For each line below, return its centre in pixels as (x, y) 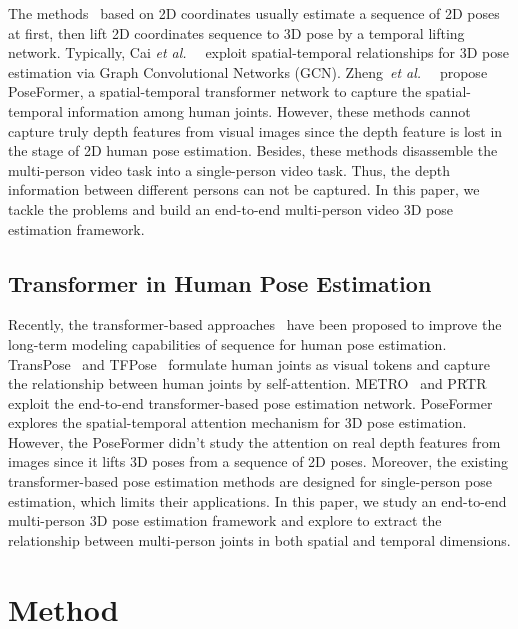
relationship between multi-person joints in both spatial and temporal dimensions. (259, 539)
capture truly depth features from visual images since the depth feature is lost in (255, 130)
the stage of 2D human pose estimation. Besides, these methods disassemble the (253, 150)
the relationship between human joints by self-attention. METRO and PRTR (247, 383)
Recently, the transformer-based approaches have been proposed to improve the (255, 324)
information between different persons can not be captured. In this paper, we (244, 189)
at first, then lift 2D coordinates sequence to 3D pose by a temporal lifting (236, 32)
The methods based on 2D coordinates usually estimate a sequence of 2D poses (254, 13)
